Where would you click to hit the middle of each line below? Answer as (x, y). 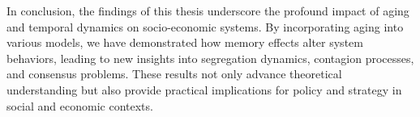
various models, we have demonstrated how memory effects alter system (185, 42)
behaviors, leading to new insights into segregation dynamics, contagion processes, (210, 58)
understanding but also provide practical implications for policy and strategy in (204, 89)
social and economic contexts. (80, 105)
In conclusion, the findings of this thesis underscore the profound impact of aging (208, 10)
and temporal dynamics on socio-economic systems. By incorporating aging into (205, 26)
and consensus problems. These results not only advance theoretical (174, 74)
